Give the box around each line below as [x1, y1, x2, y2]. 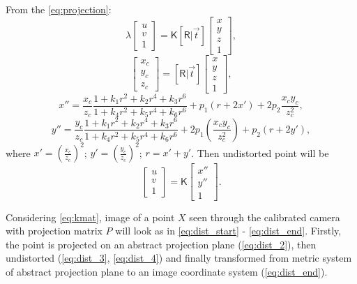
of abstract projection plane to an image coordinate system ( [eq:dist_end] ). [6, 264, 328, 278]
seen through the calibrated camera [189, 209, 340, 224]
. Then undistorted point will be [191, 145, 329, 160]
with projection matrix [6, 223, 102, 238]
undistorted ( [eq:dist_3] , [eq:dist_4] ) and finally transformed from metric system [6, 251, 352, 265]
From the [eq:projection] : [6, 2, 112, 16]
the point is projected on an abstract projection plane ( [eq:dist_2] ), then [6, 237, 317, 251]
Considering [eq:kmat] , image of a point [6, 209, 175, 224]
